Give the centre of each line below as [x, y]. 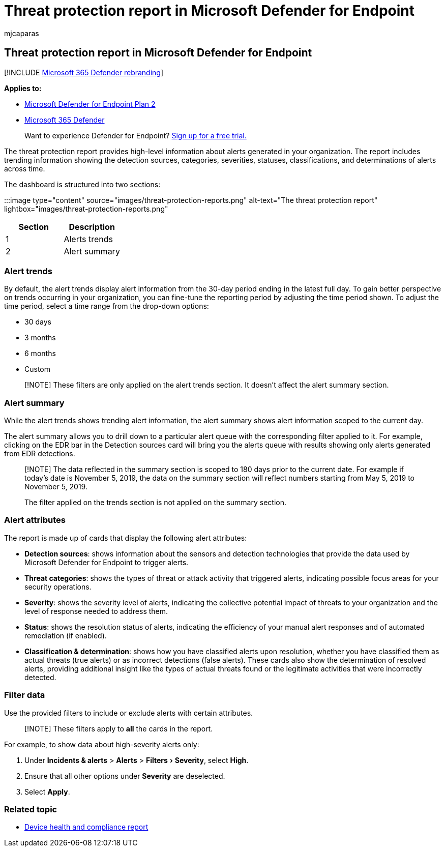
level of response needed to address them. [96, 611]
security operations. [58, 586]
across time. [25, 168]
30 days [38, 322]
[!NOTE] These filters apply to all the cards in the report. [119, 728]
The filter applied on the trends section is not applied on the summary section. [155, 503]
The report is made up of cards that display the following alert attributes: [126, 538]
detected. [40, 677]
